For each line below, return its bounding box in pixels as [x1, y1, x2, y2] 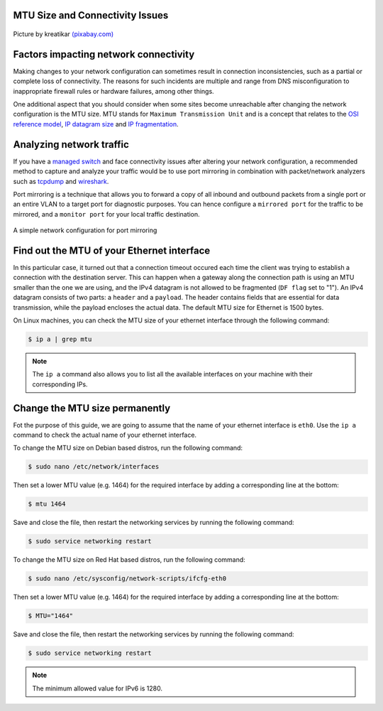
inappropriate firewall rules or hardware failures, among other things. [13, 87, 214, 95]
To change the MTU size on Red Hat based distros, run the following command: [13, 555, 246, 564]
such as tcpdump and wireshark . [13, 177, 109, 185]
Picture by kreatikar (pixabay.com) [13, 30, 114, 38]
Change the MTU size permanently [13, 402, 171, 414]
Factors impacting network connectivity [13, 48, 195, 60]
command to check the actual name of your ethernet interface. [13, 430, 197, 440]
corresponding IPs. [32, 380, 88, 389]
